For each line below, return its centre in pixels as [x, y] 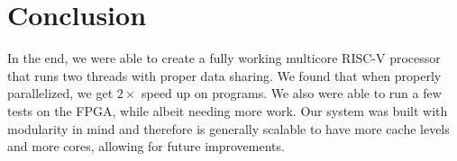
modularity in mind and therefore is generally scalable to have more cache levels [228, 128]
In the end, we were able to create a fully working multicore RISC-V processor [224, 58]
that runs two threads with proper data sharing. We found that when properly [224, 75]
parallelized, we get [60, 93]
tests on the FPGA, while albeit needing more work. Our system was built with [228, 110]
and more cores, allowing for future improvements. [146, 146]
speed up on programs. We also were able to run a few [291, 93]
